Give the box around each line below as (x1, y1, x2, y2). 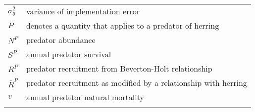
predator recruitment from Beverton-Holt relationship (26, 63, 212, 74)
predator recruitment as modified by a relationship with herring (26, 77, 247, 88)
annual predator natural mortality (26, 91, 144, 103)
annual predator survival (26, 48, 111, 60)
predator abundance (26, 34, 96, 45)
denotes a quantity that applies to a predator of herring (26, 20, 219, 31)
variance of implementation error (26, 5, 140, 17)
